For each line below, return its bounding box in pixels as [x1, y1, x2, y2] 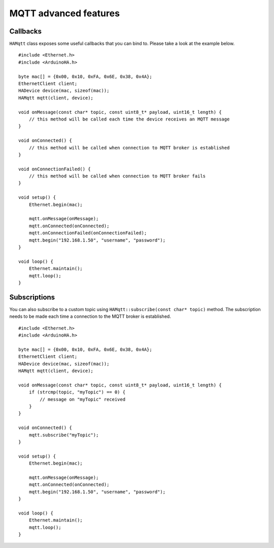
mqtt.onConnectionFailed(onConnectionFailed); [28, 230, 147, 236]
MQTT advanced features [9, 8, 120, 19]
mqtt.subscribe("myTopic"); [28, 432, 99, 438]
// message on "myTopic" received [40, 397, 126, 402]
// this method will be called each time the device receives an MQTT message [28, 116, 230, 122]
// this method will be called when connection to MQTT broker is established [28, 145, 230, 150]
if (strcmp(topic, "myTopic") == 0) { [28, 389, 126, 395]
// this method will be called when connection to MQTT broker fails [28, 173, 206, 179]
